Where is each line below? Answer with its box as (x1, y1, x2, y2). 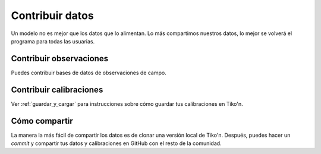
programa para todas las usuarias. (11, 37, 95, 45)
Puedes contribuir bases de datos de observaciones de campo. (11, 69, 166, 76)
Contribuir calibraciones (11, 84, 103, 95)
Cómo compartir (11, 116, 74, 126)
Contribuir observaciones (11, 54, 109, 64)
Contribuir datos (11, 9, 95, 22)
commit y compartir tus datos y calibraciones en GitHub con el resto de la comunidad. (11, 140, 222, 147)
